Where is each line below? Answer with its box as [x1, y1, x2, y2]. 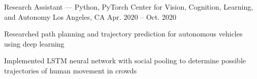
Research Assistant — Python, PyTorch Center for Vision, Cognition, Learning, [4, 2, 253, 12]
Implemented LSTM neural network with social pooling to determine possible [4, 55, 246, 66]
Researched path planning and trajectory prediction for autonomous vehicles [4, 28, 243, 39]
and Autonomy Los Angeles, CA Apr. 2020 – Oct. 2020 [4, 11, 177, 22]
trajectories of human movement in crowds [4, 65, 137, 75]
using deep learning [4, 38, 65, 49]
